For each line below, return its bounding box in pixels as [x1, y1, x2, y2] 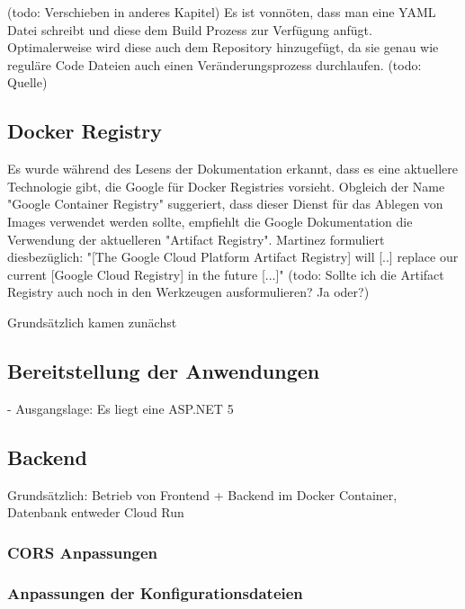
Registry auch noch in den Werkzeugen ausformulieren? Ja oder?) [7, 282, 370, 301]
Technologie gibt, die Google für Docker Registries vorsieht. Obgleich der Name [7, 176, 445, 195]
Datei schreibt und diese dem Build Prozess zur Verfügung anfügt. [7, 20, 372, 39]
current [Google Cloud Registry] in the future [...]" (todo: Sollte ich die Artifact [7, 264, 444, 283]
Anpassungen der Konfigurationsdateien [7, 582, 303, 605]
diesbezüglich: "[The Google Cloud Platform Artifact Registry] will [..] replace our [7, 247, 459, 266]
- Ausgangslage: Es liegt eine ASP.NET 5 [7, 399, 234, 417]
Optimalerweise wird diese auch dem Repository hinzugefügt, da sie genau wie [7, 38, 439, 57]
